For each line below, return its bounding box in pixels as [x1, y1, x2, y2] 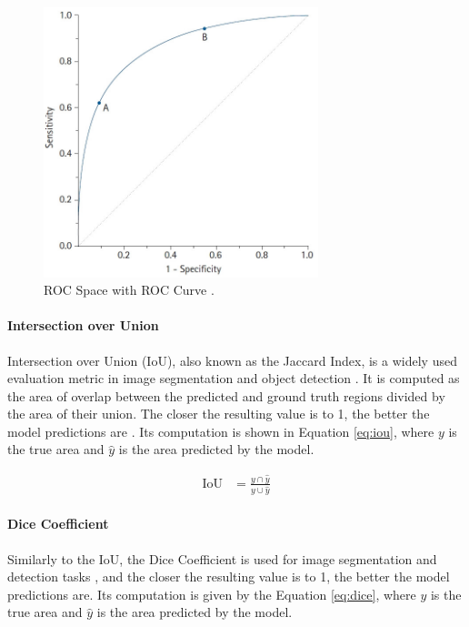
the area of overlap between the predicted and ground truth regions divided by [7, 386, 445, 405]
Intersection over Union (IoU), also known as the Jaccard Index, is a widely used [7, 350, 457, 369]
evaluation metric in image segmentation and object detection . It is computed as [7, 369, 460, 388]
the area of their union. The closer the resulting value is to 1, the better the [7, 404, 430, 423]
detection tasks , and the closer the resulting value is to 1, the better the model [7, 567, 450, 586]
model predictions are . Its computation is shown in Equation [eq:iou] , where [7, 421, 434, 440]
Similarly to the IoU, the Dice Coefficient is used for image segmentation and [7, 549, 437, 568]
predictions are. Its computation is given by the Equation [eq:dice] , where [7, 584, 416, 603]
